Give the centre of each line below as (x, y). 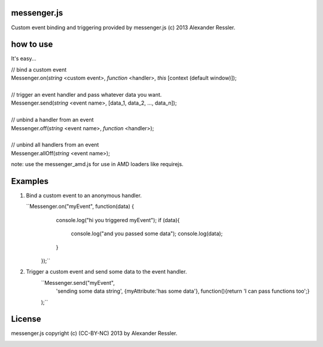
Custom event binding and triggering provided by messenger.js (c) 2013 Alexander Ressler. (123, 27)
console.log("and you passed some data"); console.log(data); (147, 234)
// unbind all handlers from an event (55, 145)
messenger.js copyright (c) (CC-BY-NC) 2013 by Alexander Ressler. (94, 333)
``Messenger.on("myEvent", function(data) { (80, 207)
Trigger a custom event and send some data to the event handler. (106, 272)
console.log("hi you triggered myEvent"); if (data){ (118, 220)
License (26, 319)
